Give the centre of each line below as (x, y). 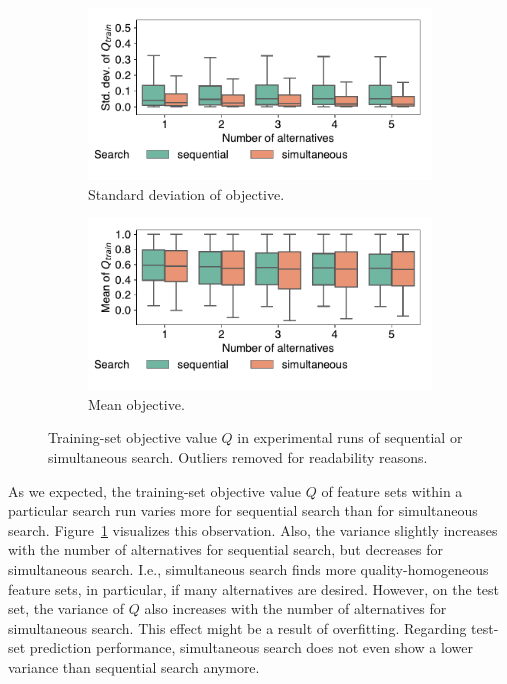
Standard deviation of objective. (186, 193)
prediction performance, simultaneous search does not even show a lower (251, 647)
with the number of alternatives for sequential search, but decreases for (225, 549)
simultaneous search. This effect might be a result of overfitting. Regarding (237, 627)
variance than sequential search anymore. (134, 666)
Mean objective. (136, 403)
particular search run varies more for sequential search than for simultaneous (243, 510)
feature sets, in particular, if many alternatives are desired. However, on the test (254, 588)
